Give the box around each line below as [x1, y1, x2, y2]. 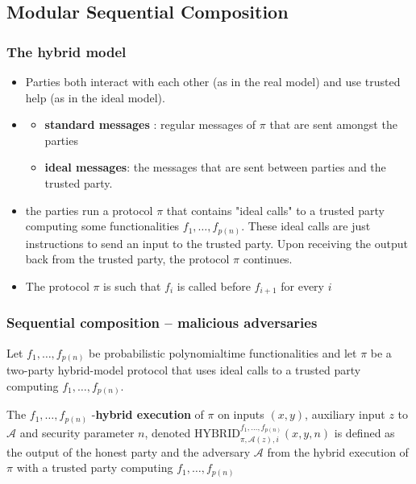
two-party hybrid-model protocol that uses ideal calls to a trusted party [6, 362, 361, 379]
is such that [103, 277, 161, 294]
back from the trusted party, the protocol [25, 250, 230, 267]
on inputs [218, 406, 264, 423]
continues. [243, 250, 293, 267]
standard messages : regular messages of [44, 116, 256, 133]
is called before [177, 277, 251, 294]
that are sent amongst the [269, 116, 397, 133]
